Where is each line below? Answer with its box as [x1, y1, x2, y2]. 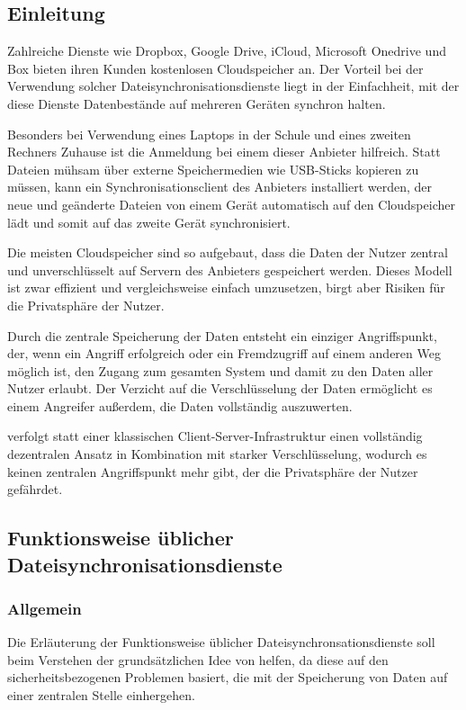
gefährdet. [7, 480, 63, 499]
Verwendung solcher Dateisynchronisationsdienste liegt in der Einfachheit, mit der [7, 76, 460, 95]
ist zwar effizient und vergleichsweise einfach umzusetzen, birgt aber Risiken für [7, 278, 445, 297]
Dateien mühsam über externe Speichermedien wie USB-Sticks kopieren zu [7, 159, 419, 178]
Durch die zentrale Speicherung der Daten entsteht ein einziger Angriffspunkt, [7, 326, 437, 345]
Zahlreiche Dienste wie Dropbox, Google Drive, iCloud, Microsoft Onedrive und [7, 41, 446, 60]
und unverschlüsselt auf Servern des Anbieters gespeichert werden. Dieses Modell [7, 260, 453, 279]
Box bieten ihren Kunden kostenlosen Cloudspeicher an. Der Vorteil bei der [7, 58, 424, 77]
